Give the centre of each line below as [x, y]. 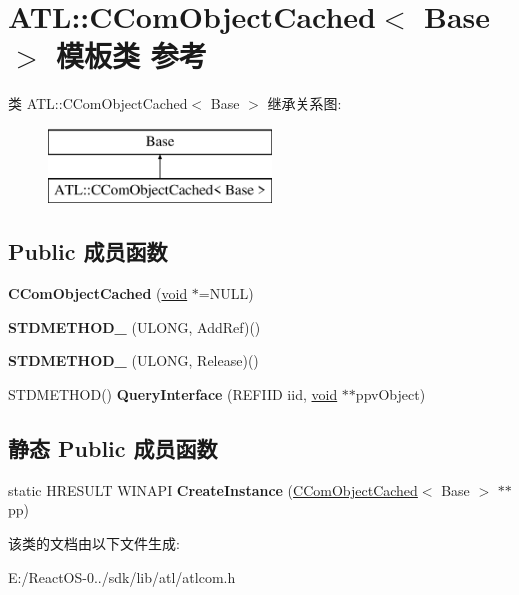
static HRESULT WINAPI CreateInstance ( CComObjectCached [213, 489]
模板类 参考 [131, 55]
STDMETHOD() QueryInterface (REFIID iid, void [173, 394]
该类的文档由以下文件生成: [94, 543]
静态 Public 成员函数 [113, 448]
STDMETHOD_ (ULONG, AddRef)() [134, 326]
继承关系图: [304, 103]
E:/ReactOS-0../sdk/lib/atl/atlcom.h [122, 576]
